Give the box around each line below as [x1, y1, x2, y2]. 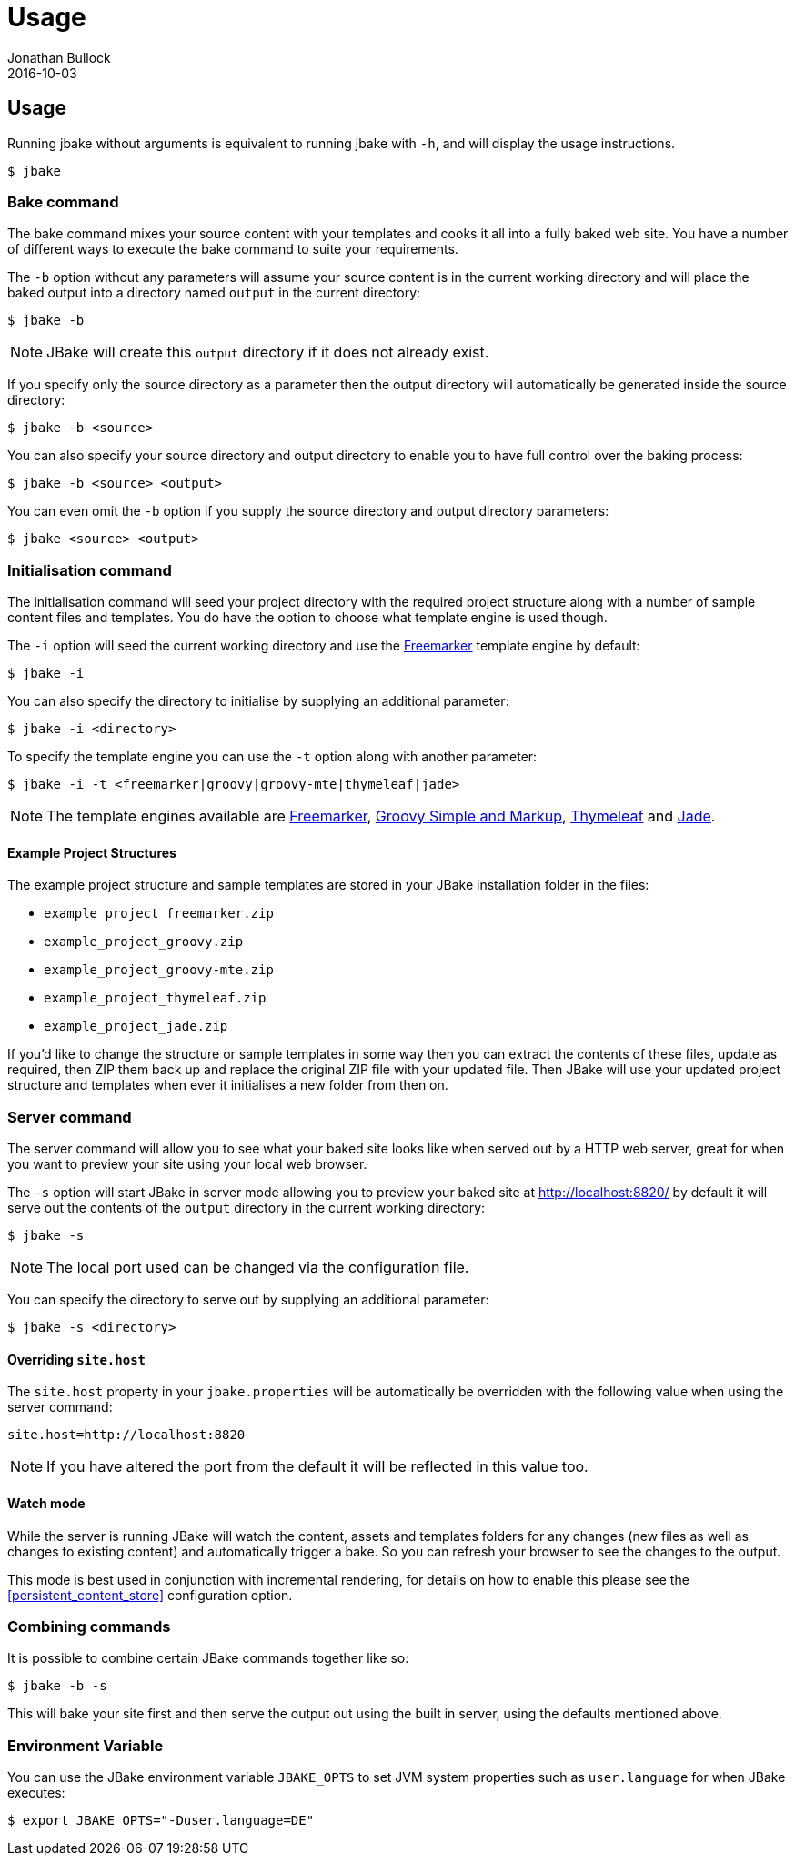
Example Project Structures [7, 844, 176, 861]
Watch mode [7, 1495, 86, 1511]
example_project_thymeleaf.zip [44, 991, 267, 1006]
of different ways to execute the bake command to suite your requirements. [7, 241, 458, 257]
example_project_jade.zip [44, 1019, 228, 1034]
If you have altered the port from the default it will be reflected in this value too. [46, 1457, 589, 1476]
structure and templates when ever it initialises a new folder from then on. [7, 1077, 448, 1093]
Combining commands [7, 1616, 171, 1636]
